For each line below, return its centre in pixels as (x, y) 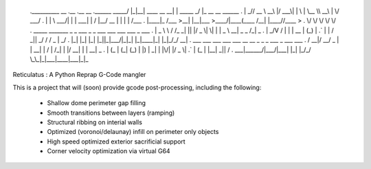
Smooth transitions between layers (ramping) (111, 113)
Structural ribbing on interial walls (94, 122)
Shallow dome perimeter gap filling (97, 103)
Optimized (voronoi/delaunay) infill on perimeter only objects (133, 132)
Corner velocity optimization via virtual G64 (109, 151)
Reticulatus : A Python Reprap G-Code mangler (79, 75)
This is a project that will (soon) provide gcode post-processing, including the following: (137, 87)
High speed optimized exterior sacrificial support (116, 142)
